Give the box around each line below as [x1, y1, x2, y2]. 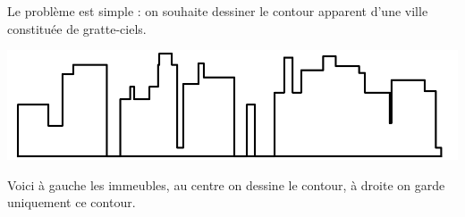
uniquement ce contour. [7, 193, 136, 212]
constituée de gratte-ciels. [7, 19, 147, 38]
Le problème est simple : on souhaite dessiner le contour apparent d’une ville [7, 2, 428, 20]
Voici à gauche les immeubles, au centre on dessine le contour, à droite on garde [7, 175, 445, 194]
